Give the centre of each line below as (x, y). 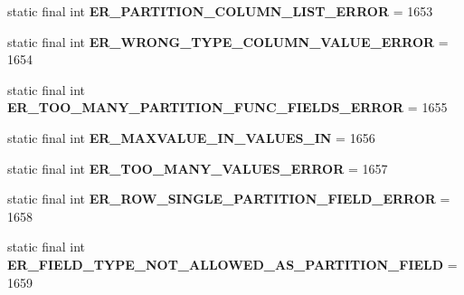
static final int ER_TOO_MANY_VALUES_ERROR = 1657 (198, 168)
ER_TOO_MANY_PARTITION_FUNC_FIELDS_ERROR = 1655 (227, 107)
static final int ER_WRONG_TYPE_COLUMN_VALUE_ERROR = (228, 41)
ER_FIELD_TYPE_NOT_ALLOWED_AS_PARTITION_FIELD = (232, 264)
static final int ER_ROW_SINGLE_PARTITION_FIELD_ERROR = (229, 199)
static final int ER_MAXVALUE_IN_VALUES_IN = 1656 (191, 137)
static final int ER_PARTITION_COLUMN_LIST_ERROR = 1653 (220, 11)
